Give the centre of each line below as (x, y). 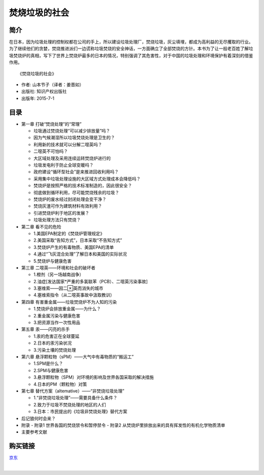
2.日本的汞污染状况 (53, 343)
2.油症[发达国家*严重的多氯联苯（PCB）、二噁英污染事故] (91, 281)
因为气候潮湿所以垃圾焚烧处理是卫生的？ (74, 137)
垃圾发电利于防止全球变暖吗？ (64, 165)
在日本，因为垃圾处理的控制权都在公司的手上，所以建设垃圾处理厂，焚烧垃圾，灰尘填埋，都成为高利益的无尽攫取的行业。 (131, 42)
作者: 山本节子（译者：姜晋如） (53, 85)
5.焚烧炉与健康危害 (53, 261)
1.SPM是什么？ (48, 363)
